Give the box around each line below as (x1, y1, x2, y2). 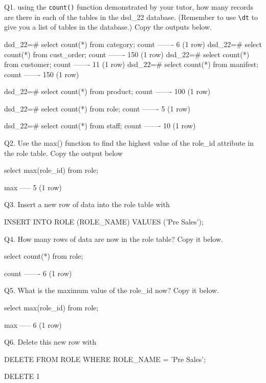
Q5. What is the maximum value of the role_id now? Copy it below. (4, 285, 219, 296)
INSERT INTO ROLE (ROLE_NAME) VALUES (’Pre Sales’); (4, 216, 204, 227)
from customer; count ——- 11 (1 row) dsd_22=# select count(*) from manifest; (4, 59, 259, 70)
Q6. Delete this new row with (4, 336, 96, 347)
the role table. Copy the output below (4, 147, 123, 158)
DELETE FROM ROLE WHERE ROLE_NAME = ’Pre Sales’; (4, 353, 206, 364)
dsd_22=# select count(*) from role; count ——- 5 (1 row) (4, 103, 190, 114)
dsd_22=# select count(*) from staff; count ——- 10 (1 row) (4, 120, 196, 131)
